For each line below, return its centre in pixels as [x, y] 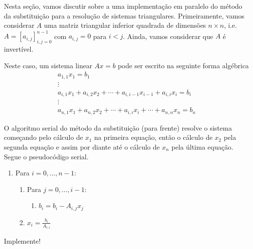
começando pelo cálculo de [44, 137]
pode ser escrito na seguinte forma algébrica [183, 65]
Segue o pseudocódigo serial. [46, 156]
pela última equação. [202, 146]
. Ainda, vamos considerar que [168, 36]
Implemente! [22, 241]
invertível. [19, 49]
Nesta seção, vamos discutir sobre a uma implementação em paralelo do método [123, 6]
